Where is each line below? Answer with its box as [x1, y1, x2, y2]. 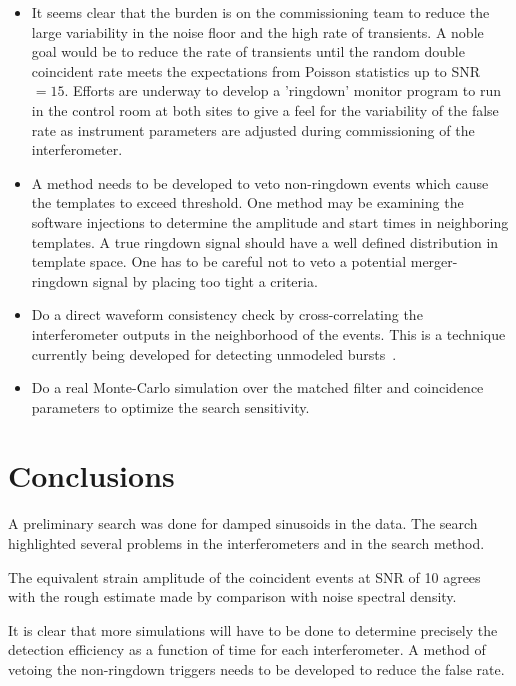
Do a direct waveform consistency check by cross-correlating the [31, 304, 423, 325]
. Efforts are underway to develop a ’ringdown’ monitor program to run [64, 80, 502, 101]
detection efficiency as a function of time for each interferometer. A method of [8, 639, 486, 660]
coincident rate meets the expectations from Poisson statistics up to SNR [31, 60, 480, 81]
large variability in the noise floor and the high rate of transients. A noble [31, 21, 484, 42]
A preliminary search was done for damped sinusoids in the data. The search [8, 513, 478, 534]
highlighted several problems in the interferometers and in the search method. [8, 533, 485, 553]
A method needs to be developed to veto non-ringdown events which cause [31, 172, 489, 193]
